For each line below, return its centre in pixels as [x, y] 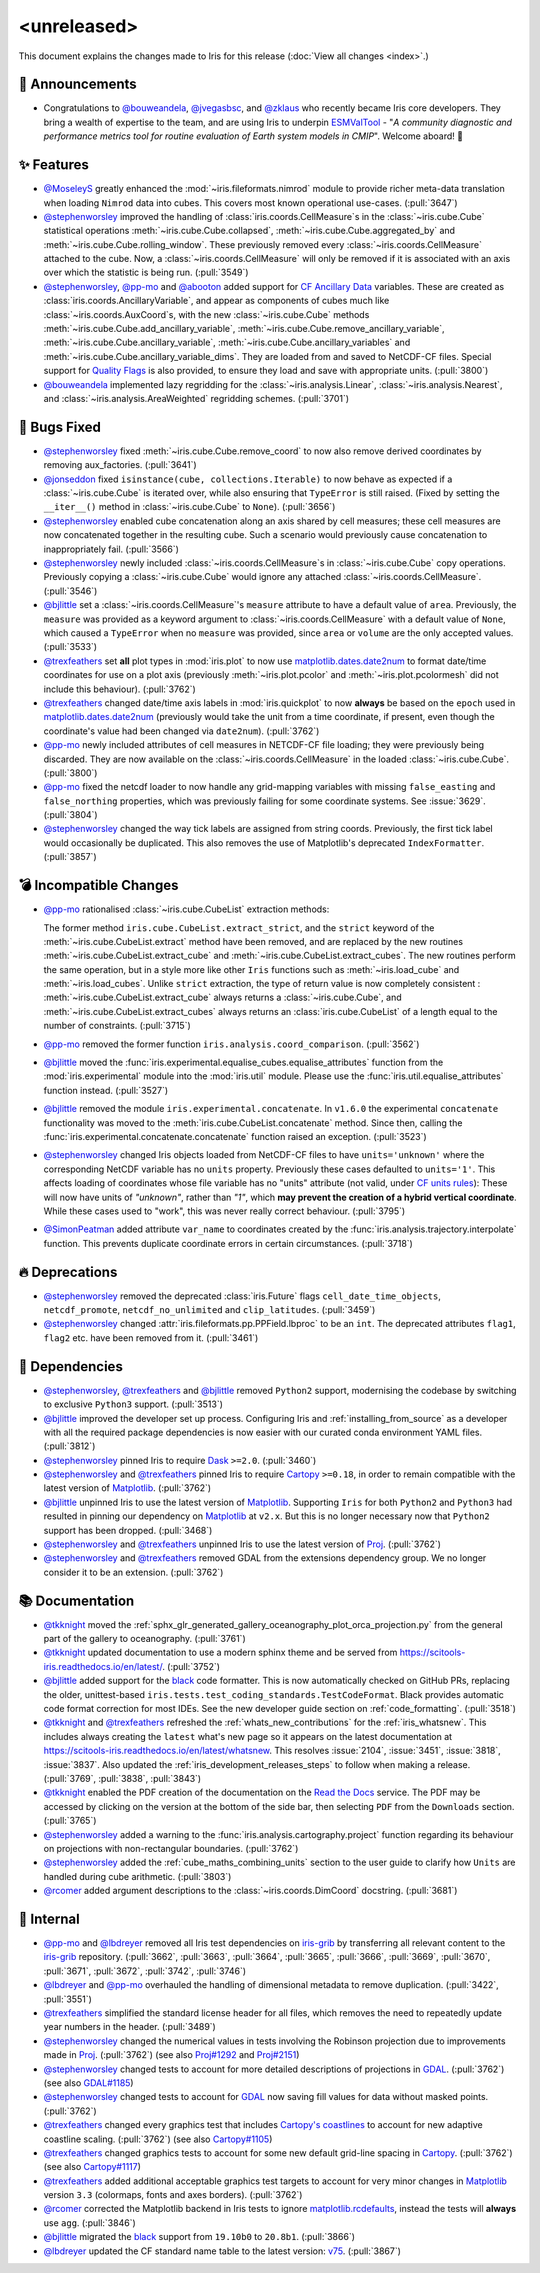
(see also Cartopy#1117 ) [92, 2167]
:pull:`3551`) [67, 1999]
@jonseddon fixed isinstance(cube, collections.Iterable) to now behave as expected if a [248, 479]
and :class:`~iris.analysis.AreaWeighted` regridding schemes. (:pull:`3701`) [196, 398]
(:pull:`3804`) [71, 815]
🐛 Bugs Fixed [60, 426]
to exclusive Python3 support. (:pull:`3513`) [133, 1404]
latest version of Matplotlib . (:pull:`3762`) [127, 1488]
